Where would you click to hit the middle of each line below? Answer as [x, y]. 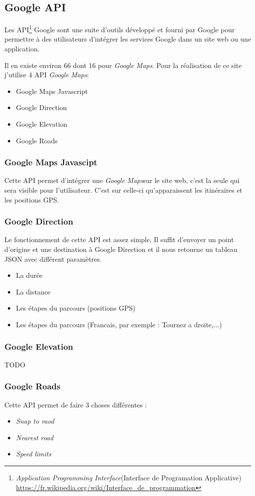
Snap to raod [35, 421]
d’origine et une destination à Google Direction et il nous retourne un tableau [121, 249]
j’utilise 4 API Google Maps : [47, 75]
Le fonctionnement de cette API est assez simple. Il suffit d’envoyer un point [119, 239]
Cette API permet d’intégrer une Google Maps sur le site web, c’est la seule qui [122, 180]
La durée [29, 275]
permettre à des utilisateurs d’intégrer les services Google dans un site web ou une [128, 39]
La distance [33, 291]
